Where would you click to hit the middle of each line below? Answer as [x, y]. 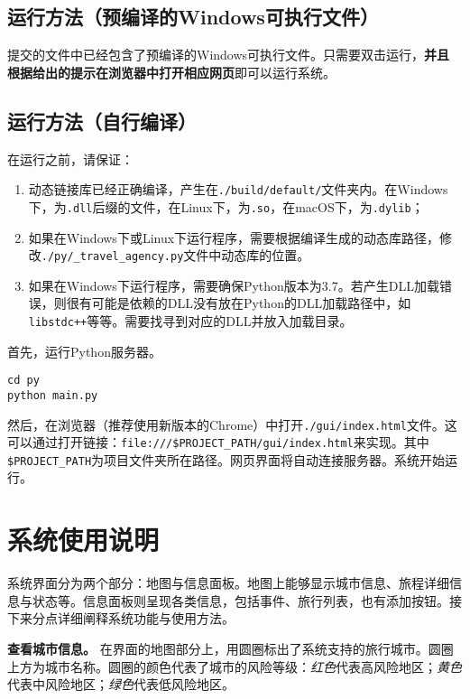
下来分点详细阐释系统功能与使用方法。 [121, 618]
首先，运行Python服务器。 [84, 351]
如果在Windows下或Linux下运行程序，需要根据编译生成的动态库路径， [234, 237]
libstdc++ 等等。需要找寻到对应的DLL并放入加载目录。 [190, 320]
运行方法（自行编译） [102, 121]
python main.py [53, 395]
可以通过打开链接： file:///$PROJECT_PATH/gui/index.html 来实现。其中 [218, 442]
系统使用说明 [83, 540]
